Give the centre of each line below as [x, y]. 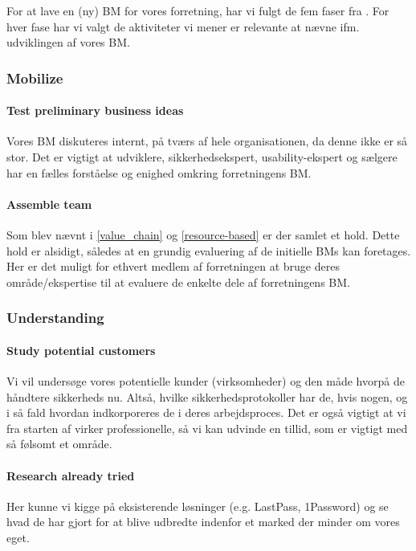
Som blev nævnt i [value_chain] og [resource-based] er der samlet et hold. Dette [203, 235]
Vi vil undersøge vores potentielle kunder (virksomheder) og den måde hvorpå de [206, 381]
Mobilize [35, 78]
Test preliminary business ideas [95, 110]
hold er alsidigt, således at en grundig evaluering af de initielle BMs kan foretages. [209, 250]
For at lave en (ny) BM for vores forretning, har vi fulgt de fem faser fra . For [198, 10]
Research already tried [71, 475]
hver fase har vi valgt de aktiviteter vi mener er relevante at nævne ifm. [183, 26]
